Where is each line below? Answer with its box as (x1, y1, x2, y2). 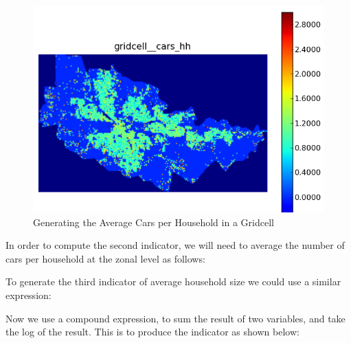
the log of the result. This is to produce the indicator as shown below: (5, 324, 299, 339)
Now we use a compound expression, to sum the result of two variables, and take (5, 311, 346, 325)
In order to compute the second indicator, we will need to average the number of (5, 238, 345, 252)
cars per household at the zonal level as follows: (5, 251, 205, 265)
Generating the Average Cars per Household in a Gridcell (33, 214, 274, 229)
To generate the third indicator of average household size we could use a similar (5, 274, 341, 289)
